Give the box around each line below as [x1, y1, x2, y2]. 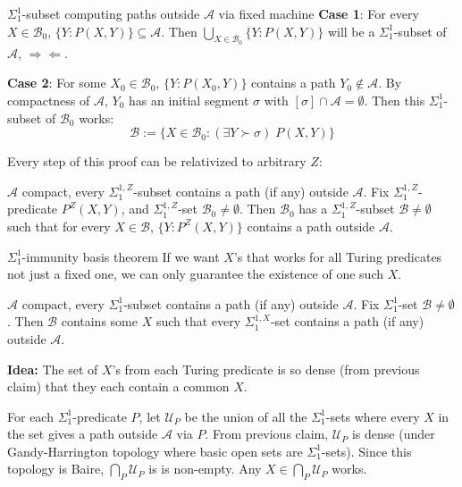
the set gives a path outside [7, 424, 158, 443]
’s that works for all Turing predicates [233, 247, 442, 265]
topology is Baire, [7, 459, 105, 478]
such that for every [7, 216, 111, 235]
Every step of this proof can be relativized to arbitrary [7, 152, 307, 171]
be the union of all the [184, 407, 307, 425]
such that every [155, 312, 241, 331]
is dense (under [351, 424, 435, 443]
